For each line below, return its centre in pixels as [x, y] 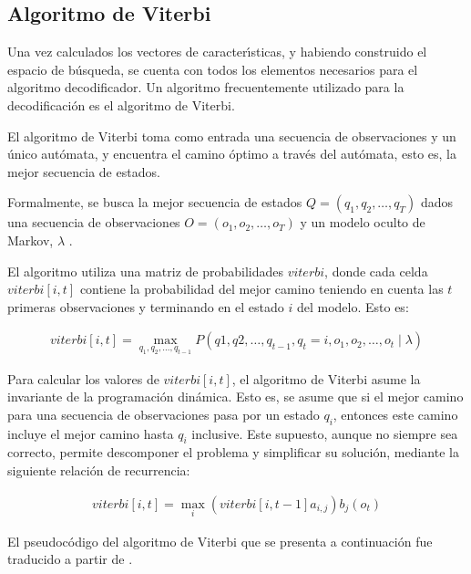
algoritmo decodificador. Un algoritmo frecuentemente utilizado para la [206, 87]
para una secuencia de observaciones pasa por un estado [164, 414]
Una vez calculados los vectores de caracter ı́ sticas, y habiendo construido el [217, 52]
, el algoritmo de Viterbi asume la [326, 378]
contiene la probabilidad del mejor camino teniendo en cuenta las [261, 289]
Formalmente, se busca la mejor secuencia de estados [155, 202]
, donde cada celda [376, 271]
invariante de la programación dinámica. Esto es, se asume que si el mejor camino [235, 397]
